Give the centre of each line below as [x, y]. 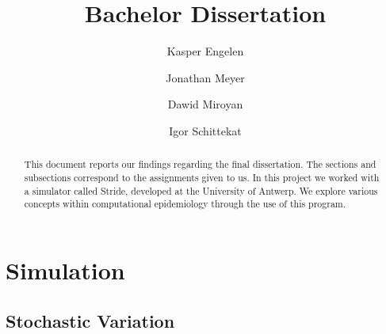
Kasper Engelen [205, 51]
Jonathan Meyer [205, 77]
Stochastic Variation [90, 320]
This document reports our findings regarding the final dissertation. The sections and [200, 164]
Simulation [65, 269]
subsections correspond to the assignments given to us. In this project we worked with [202, 177]
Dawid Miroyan [205, 104]
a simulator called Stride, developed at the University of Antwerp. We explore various [201, 190]
